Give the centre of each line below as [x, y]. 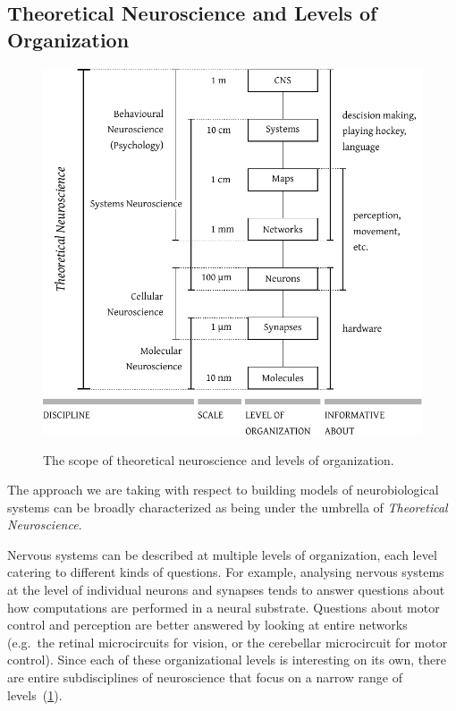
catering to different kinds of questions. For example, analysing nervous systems [226, 572]
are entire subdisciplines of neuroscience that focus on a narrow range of [205, 677]
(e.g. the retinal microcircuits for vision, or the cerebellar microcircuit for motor [228, 642]
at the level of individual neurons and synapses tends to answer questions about [226, 590]
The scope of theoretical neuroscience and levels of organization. [219, 459]
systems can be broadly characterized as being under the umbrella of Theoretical [228, 507]
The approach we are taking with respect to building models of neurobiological [223, 490]
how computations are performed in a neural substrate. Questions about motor [224, 607]
